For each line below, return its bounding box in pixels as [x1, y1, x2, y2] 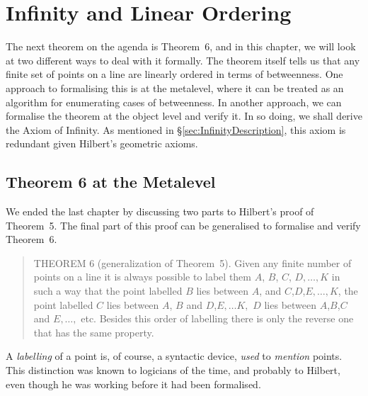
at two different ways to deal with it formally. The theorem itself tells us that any [6, 52, 360, 67]
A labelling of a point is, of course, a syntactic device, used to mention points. [6, 349, 343, 363]
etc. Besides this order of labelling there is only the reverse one [81, 311, 354, 326]
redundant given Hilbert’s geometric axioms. [6, 136, 198, 151]
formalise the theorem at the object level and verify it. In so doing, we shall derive [6, 108, 362, 123]
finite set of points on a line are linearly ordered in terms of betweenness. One [6, 67, 343, 81]
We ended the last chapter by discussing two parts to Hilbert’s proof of [6, 204, 314, 219]
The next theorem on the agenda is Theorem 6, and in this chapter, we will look [6, 39, 356, 54]
